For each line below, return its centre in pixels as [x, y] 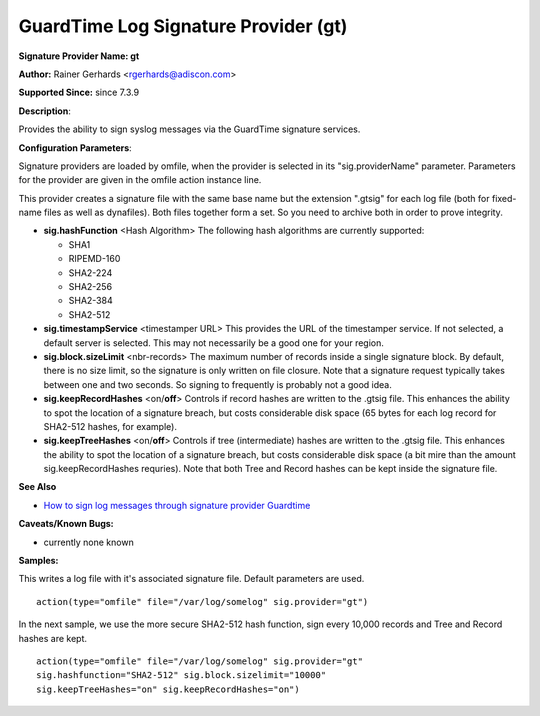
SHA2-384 [91, 301]
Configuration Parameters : [75, 147]
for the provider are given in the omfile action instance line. [140, 180]
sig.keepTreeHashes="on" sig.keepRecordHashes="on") [168, 689]
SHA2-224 [90, 272]
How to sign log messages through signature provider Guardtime [177, 505]
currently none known [88, 542]
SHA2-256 [90, 287]
